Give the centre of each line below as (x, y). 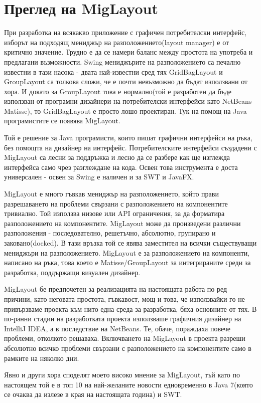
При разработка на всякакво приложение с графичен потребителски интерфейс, (125, 32)
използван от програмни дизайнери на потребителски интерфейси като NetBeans (128, 101)
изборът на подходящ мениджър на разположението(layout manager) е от (117, 42)
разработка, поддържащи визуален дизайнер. (72, 272)
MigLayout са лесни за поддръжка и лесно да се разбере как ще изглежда (117, 157)
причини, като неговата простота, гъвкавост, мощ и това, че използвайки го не (124, 298)
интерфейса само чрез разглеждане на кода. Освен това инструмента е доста (121, 167)
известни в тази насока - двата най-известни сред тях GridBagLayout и (113, 71)
